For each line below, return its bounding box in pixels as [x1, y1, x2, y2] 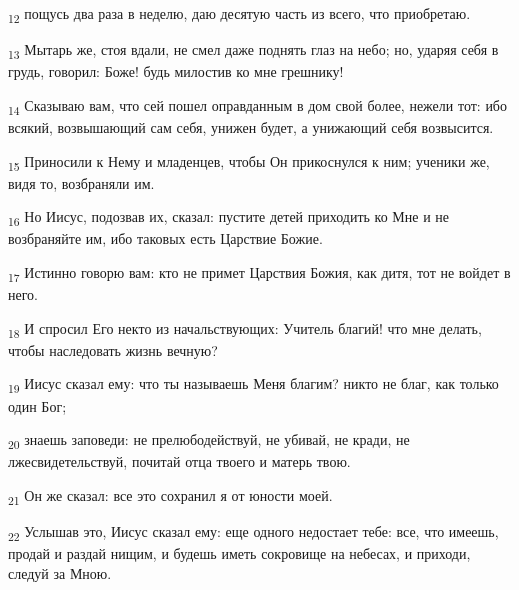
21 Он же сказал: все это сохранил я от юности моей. [8, 484, 333, 508]
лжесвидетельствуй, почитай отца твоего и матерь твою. [8, 451, 351, 472]
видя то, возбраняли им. [8, 172, 155, 193]
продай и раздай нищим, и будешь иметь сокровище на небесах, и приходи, [8, 543, 471, 564]
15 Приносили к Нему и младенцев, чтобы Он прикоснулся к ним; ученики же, [8, 150, 490, 174]
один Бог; [8, 395, 67, 416]
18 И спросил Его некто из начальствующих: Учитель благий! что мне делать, [8, 317, 482, 341]
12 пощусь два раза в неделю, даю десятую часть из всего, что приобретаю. [8, 3, 471, 26]
